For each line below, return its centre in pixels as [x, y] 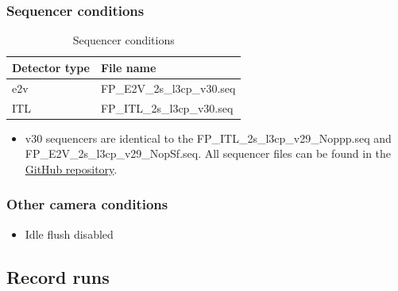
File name [128, 67]
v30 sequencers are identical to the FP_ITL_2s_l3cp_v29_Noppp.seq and [208, 138]
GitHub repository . [71, 168]
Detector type [51, 67]
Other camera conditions [87, 204]
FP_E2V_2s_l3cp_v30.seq [168, 88]
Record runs [58, 276]
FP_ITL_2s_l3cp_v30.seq [167, 107]
